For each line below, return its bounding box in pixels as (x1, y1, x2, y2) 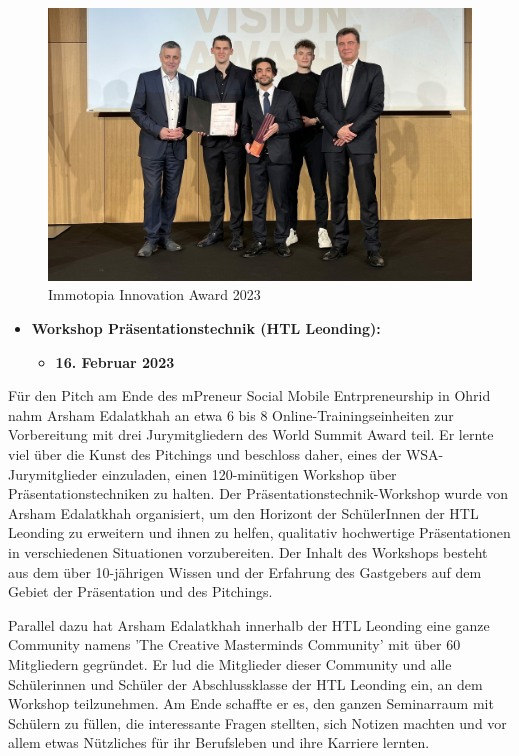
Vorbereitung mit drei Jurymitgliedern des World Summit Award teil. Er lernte (8, 424, 494, 445)
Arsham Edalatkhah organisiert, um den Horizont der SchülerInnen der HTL (8, 502, 479, 523)
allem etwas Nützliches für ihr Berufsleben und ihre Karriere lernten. (8, 732, 430, 753)
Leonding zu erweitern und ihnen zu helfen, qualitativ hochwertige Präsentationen (8, 522, 511, 543)
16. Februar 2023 (55, 351, 175, 372)
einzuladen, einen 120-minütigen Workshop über (102, 463, 397, 484)
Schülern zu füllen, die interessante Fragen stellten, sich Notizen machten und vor (8, 712, 507, 733)
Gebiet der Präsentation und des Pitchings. (8, 581, 273, 602)
